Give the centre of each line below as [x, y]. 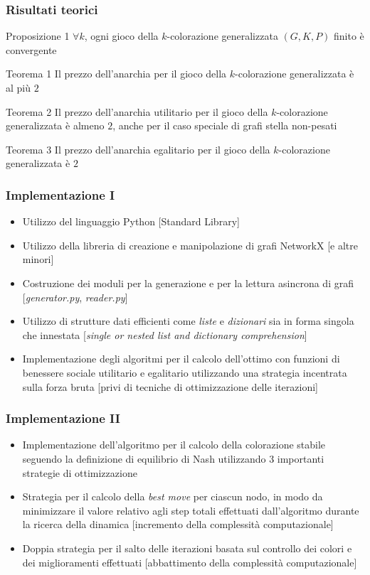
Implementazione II [63, 418]
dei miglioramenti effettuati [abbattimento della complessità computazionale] [190, 562]
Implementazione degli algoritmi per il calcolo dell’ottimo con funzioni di [181, 359]
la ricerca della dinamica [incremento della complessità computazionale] [178, 524]
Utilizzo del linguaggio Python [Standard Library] [131, 221]
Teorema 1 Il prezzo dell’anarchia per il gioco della [116, 74]
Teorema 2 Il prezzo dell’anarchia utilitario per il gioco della [137, 111]
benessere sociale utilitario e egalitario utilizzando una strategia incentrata [185, 372]
